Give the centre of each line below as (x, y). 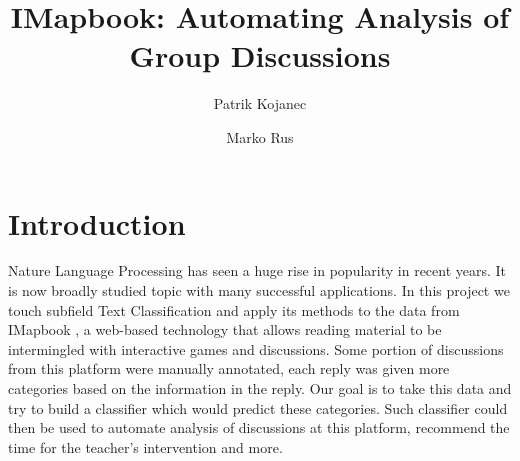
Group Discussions (260, 55)
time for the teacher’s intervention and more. (145, 446)
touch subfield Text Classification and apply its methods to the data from (234, 309)
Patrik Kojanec (260, 103)
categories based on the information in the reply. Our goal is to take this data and (260, 388)
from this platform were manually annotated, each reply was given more (229, 368)
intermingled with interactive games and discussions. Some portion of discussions (256, 348)
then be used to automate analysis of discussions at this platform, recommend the (259, 427)
